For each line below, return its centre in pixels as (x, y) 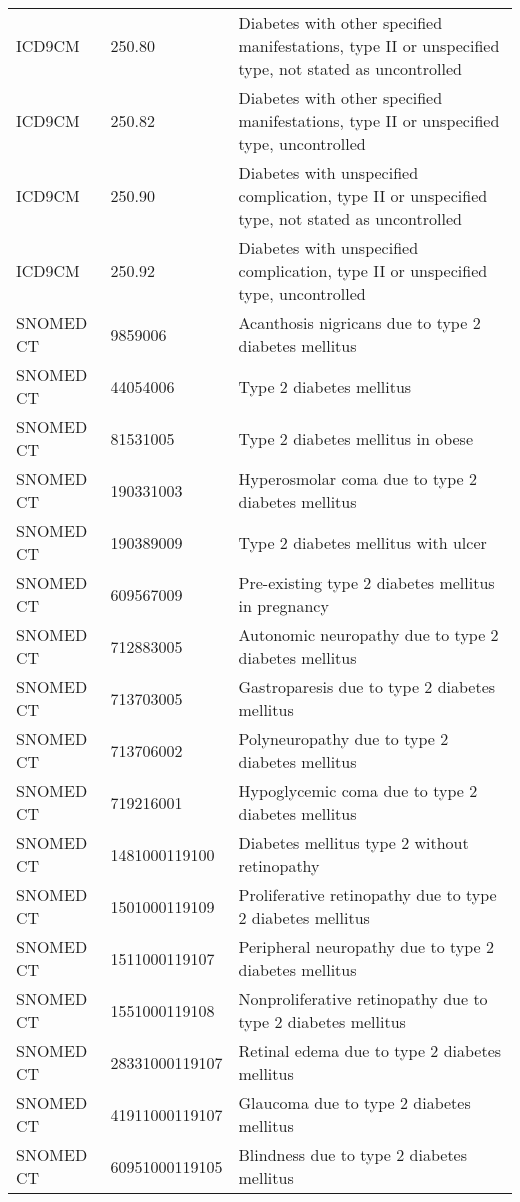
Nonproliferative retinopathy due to (363, 998)
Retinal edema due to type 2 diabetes (370, 1050)
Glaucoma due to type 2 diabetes (354, 1102)
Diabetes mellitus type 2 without (353, 842)
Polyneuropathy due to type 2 (343, 738)
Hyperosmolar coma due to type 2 (357, 478)
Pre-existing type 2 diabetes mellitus (366, 582)
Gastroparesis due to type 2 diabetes (367, 686)
